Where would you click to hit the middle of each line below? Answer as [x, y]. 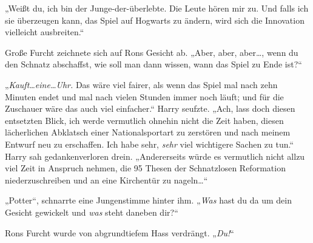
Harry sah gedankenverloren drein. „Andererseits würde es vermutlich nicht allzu [155, 156]
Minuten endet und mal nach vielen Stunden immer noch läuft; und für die [144, 96]
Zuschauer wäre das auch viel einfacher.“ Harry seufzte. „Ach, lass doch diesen [150, 108]
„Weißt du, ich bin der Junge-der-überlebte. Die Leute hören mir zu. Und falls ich [157, 8]
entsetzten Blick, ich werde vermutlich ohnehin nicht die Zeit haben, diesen [144, 120]
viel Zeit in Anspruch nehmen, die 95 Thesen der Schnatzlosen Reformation [145, 168]
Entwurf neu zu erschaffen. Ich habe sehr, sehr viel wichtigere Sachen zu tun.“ [150, 144]
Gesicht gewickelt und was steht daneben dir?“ [92, 212]
